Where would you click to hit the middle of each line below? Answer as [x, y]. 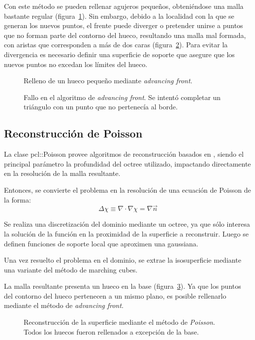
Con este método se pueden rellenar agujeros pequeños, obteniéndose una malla [124, 6]
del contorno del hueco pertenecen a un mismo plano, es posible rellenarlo [115, 295]
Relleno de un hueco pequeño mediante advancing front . [108, 81]
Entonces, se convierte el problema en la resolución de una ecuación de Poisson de [127, 189]
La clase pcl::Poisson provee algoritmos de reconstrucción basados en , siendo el [124, 154]
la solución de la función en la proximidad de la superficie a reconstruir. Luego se [126, 233]
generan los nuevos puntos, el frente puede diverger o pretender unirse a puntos [124, 25]
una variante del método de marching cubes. [71, 269]
